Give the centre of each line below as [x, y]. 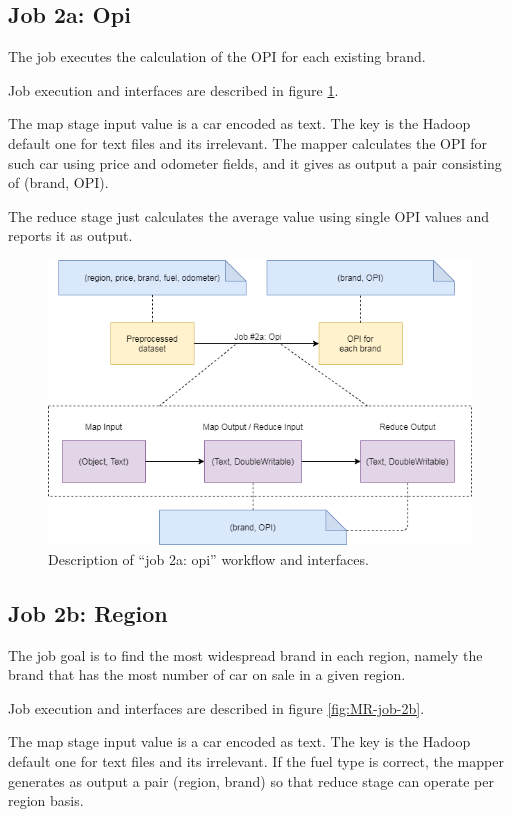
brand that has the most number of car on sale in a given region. [207, 674]
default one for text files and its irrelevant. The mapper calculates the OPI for [247, 142]
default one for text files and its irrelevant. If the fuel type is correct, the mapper [256, 760]
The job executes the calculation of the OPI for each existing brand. [217, 56]
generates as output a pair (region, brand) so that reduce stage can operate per [251, 780]
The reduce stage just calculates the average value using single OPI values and [248, 215]
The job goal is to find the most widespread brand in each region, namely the [245, 654]
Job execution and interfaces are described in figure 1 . [173, 89]
